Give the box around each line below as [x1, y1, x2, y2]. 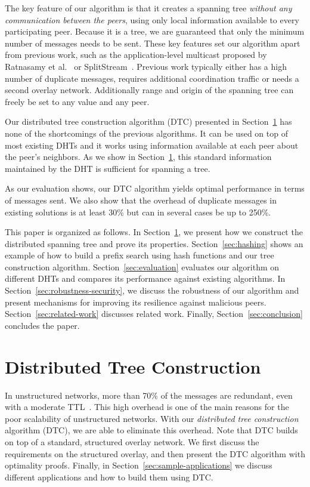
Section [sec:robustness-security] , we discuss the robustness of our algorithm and [5, 284, 299, 297]
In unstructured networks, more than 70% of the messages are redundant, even [5, 389, 293, 401]
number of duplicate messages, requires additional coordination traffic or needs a [5, 72, 299, 84]
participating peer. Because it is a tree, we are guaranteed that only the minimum [5, 25, 305, 38]
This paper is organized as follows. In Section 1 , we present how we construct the [5, 226, 303, 238]
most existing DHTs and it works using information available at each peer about [5, 138, 299, 151]
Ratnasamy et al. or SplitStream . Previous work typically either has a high [5, 60, 287, 72]
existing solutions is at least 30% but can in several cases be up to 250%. [5, 205, 271, 218]
